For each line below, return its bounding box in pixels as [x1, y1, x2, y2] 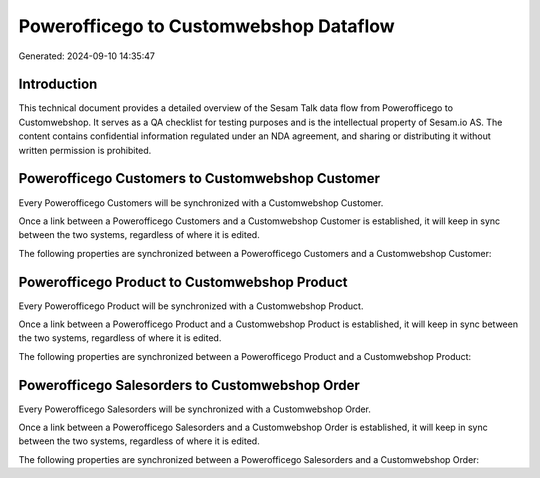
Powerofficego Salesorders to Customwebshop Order [18, 376, 360, 394]
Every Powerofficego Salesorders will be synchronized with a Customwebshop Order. [18, 403, 372, 415]
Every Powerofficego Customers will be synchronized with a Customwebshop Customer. [18, 196, 384, 209]
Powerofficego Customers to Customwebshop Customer [18, 170, 380, 187]
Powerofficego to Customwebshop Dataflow [18, 15, 395, 37]
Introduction [18, 76, 98, 93]
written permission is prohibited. [18, 144, 152, 156]
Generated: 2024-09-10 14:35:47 [18, 50, 155, 62]
